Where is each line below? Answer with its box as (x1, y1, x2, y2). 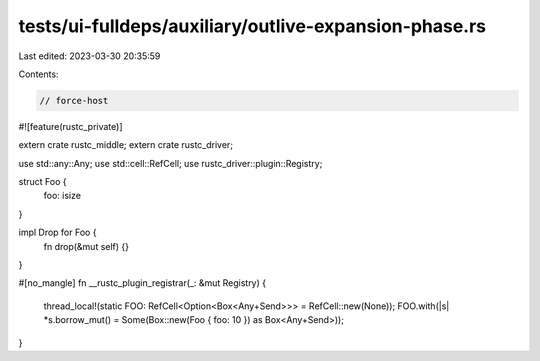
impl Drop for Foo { (18, 226, 97, 239)
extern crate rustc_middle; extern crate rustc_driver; (18, 139, 234, 151)
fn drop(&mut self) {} (43, 240, 130, 252)
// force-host (39, 95, 109, 106)
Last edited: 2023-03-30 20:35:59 (18, 50, 161, 62)
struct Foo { (18, 176, 67, 188)
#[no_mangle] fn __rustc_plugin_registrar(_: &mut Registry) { (18, 277, 267, 289)
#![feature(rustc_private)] (18, 120, 124, 132)
